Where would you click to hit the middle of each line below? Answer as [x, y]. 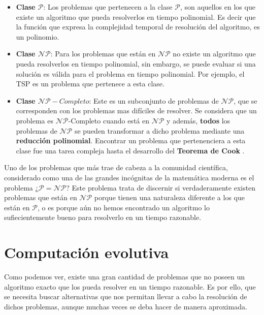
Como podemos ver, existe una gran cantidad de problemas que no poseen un [125, 276]
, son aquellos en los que [218, 7]
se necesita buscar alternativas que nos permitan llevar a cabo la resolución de [126, 296]
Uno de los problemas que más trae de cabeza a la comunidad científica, [116, 167]
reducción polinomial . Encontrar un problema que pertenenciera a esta [131, 140]
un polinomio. [38, 36]
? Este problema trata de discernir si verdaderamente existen [161, 187]
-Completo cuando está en [109, 120]
